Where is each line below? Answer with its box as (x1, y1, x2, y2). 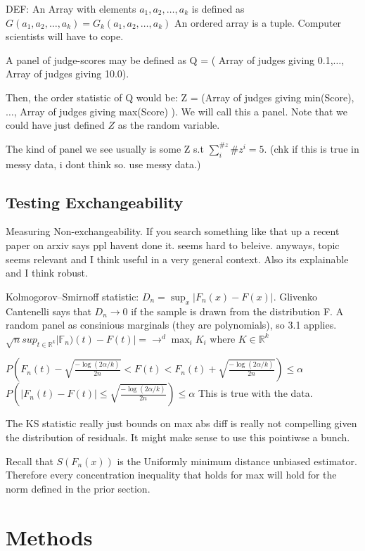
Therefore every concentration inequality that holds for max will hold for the (6, 467, 337, 482)
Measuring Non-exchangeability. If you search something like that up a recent (6, 224, 340, 239)
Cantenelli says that (6, 303, 91, 318)
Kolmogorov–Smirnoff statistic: (6, 289, 139, 303)
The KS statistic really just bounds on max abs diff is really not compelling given (6, 416, 357, 431)
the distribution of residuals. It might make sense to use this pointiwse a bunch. (6, 430, 350, 445)
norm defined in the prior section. (6, 481, 151, 495)
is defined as (191, 1, 245, 15)
